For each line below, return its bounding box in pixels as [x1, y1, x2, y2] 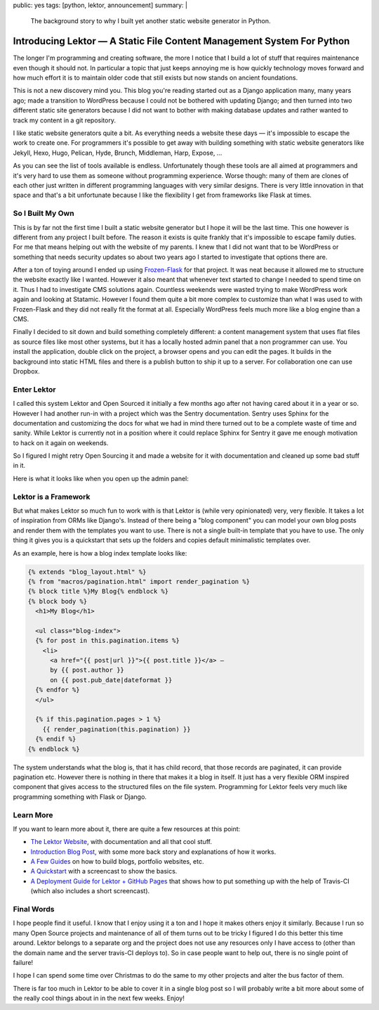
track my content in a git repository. [13, 116, 116, 124]
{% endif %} [35, 735, 77, 743]
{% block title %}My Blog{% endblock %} [27, 587, 168, 596]
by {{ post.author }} [50, 666, 124, 675]
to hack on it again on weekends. [13, 438, 109, 447]
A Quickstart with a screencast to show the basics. [30, 867, 178, 876]
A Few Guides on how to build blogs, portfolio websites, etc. [30, 857, 204, 866]
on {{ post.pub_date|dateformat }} [50, 676, 173, 684]
